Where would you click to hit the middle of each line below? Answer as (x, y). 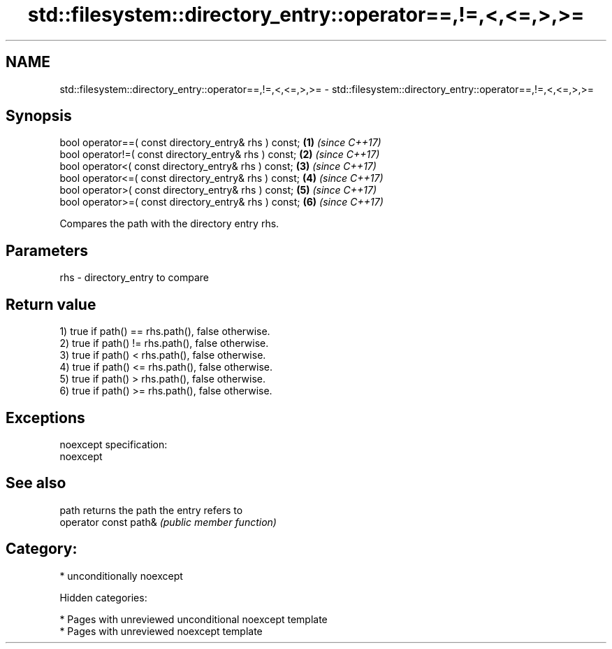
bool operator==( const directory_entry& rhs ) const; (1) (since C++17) (220, 143)
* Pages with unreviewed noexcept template (161, 631)
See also (36, 483)
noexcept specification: (114, 444)
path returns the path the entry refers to (151, 510)
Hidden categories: (103, 597)
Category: (42, 549)
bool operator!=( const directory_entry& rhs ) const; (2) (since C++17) (220, 155)
